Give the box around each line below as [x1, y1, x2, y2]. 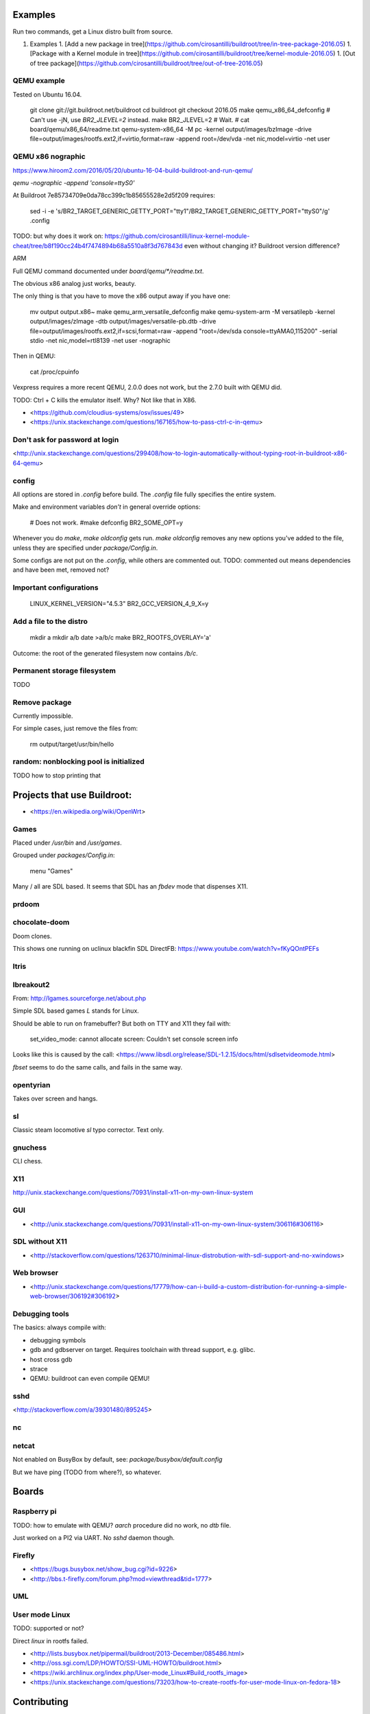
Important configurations [12, 583, 99, 592]
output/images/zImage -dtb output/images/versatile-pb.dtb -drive [29, 317, 217, 326]
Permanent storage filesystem [12, 666, 116, 675]
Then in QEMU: [12, 352, 56, 360]
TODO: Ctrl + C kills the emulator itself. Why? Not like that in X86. [12, 396, 197, 404]
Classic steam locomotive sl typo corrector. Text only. [12, 1126, 164, 1134]
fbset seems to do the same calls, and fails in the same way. [12, 1063, 183, 1071]
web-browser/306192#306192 [29, 1292, 116, 1301]
